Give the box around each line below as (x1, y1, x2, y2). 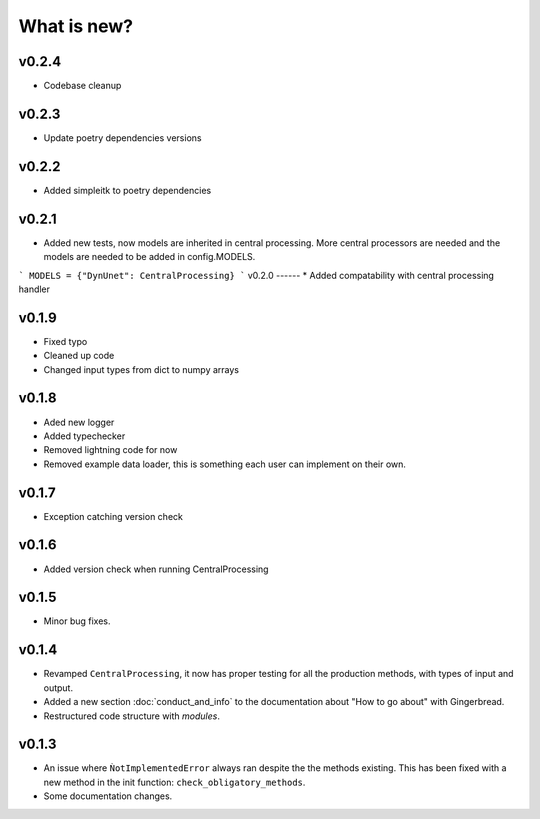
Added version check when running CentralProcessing (43, 563, 269, 575)
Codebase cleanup (43, 80, 122, 92)
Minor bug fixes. (43, 615, 111, 627)
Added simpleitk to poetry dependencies (43, 184, 212, 196)
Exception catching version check (43, 510, 184, 522)
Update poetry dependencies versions (43, 131, 202, 144)
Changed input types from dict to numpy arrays (43, 363, 240, 375)
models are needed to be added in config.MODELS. (43, 251, 256, 263)
